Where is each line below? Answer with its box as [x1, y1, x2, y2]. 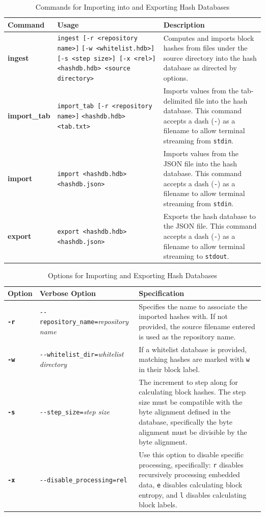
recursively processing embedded [139, 469, 240, 480]
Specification [139, 288, 184, 299]
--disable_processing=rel [39, 477, 127, 484]
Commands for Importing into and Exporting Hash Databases [35, 2, 230, 12]
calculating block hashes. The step [139, 386, 246, 397]
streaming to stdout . [163, 251, 229, 261]
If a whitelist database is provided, [139, 343, 247, 354]
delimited [163, 95, 193, 106]
